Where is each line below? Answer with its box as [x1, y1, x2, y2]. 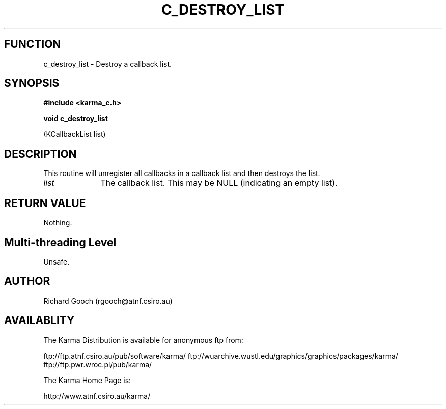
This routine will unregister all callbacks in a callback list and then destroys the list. [43, 169, 320, 178]
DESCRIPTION [4, 147, 77, 160]
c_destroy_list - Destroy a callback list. [43, 59, 172, 68]
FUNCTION [4, 38, 61, 51]
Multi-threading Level [4, 236, 117, 249]
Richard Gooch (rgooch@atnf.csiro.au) [43, 296, 173, 305]
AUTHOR [4, 275, 50, 288]
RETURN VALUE [4, 196, 86, 210]
